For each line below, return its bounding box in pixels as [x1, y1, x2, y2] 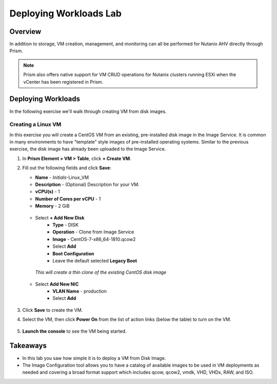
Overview [9, 27, 42, 36]
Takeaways [9, 341, 47, 350]
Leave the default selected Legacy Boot [52, 257, 137, 264]
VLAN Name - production [52, 288, 107, 294]
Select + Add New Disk [35, 214, 85, 220]
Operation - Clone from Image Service [52, 229, 134, 235]
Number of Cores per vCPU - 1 [35, 195, 101, 202]
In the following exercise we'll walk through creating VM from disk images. [9, 108, 167, 114]
